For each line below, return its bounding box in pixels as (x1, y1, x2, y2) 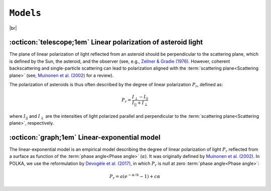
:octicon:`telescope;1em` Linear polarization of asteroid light (9, 38, 203, 47)
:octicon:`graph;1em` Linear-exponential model (9, 133, 161, 141)
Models (9, 8, 42, 19)
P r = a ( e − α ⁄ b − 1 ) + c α (109, 173, 161, 180)
